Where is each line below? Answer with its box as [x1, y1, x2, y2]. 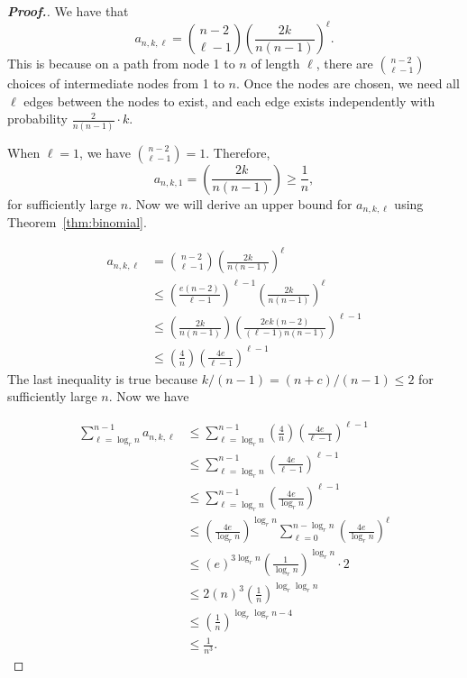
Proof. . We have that [7, 2, 129, 20]
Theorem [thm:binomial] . [7, 213, 147, 232]
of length [251, 54, 300, 73]
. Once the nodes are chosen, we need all [236, 74, 460, 93]
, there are [316, 54, 373, 73]
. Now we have [108, 387, 189, 406]
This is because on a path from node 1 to [7, 54, 235, 73]
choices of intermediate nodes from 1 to [7, 74, 224, 93]
